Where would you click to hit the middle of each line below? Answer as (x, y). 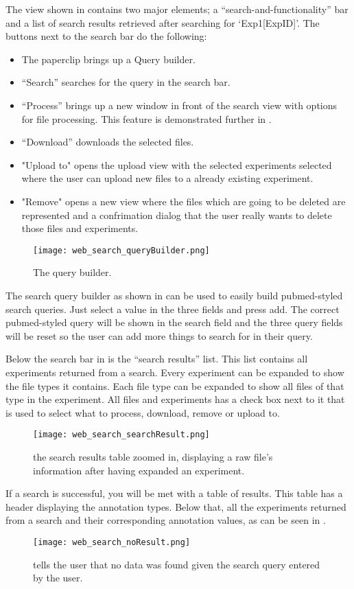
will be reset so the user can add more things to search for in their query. (159, 335)
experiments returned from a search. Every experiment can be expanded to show (175, 372)
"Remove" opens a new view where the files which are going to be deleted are (184, 201)
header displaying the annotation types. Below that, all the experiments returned (176, 506)
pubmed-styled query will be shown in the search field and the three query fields (174, 322)
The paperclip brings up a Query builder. (108, 59)
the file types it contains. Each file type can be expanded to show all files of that (175, 385)
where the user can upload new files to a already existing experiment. (167, 178)
